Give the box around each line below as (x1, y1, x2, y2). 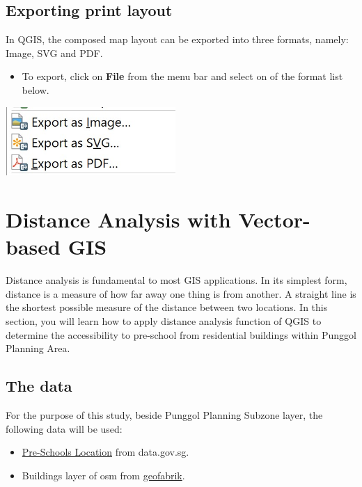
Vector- (238, 205, 310, 234)
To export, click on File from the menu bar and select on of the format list (22, 69, 343, 83)
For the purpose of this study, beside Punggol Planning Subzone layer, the (6, 408, 323, 422)
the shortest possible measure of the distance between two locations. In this (6, 300, 328, 314)
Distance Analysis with (6, 205, 231, 234)
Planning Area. (6, 341, 70, 356)
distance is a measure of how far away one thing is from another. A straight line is (6, 286, 356, 301)
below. (22, 82, 49, 97)
